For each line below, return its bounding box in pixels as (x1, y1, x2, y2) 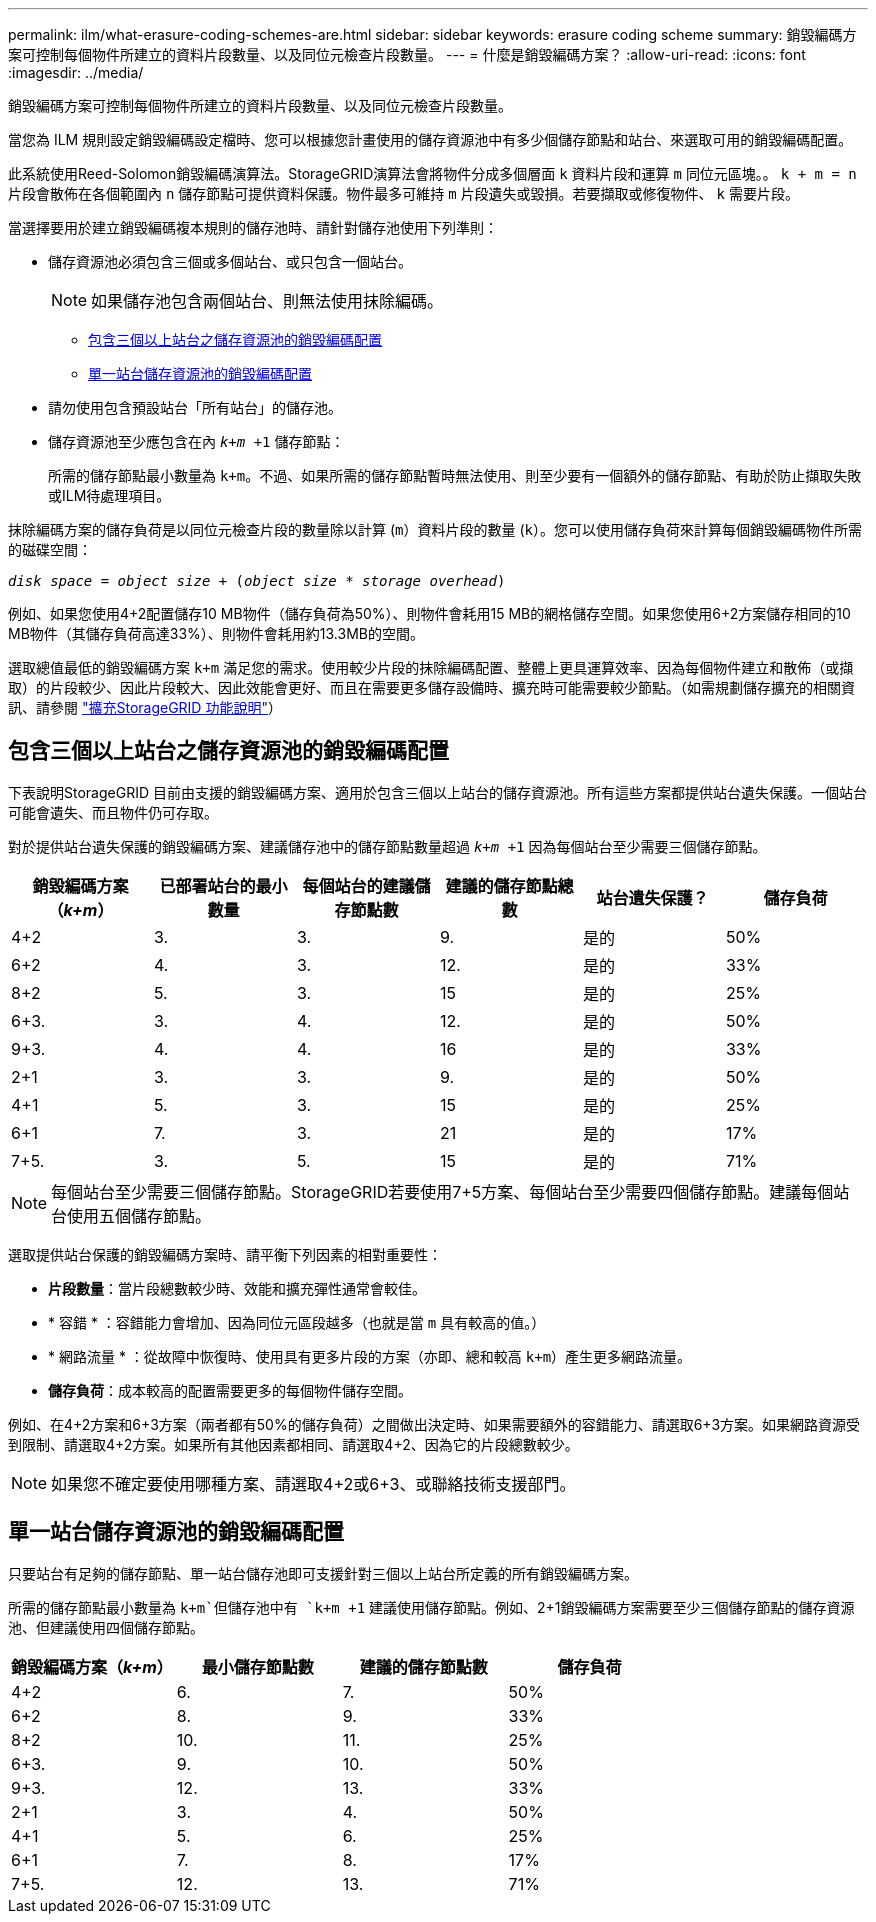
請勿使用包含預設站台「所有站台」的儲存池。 (48, 399, 342, 416)
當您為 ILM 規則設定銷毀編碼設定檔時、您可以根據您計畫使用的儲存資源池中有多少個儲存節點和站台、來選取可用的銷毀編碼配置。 (8, 131, 853, 148)
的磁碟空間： (8, 541, 92, 558)
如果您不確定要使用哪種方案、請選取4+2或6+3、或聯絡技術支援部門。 (51, 1473, 576, 1494)
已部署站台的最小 (159, 875, 288, 896)
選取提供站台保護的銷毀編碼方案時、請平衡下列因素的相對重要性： (8, 1245, 442, 1263)
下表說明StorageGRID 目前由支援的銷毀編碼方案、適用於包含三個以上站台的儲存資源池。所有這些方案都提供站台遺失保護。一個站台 (8, 783, 867, 801)
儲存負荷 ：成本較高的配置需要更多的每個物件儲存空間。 (48, 1381, 412, 1399)
